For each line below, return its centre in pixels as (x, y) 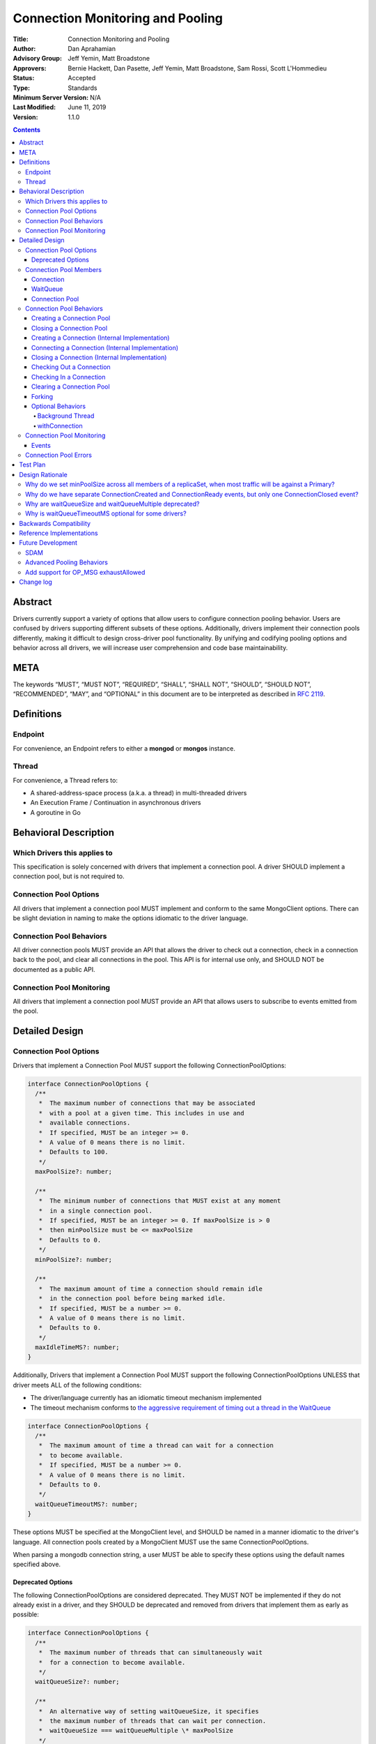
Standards (83, 88)
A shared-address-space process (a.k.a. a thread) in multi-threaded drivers (139, 793)
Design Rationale (43, 474)
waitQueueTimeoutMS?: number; (87, 1504)
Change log (36, 582)
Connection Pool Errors (58, 455)
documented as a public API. (54, 969)
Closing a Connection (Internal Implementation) (99, 358)
